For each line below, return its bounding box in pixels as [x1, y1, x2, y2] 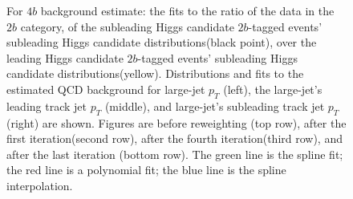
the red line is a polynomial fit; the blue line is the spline [6, 161, 286, 178]
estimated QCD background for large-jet [6, 80, 205, 97]
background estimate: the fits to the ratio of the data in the [40, 2, 335, 18]
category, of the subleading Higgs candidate [20, 18, 234, 35]
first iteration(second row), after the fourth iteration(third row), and [6, 130, 343, 147]
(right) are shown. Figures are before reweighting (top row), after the [6, 114, 347, 131]
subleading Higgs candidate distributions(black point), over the [6, 34, 317, 51]
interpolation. [6, 177, 73, 193]
